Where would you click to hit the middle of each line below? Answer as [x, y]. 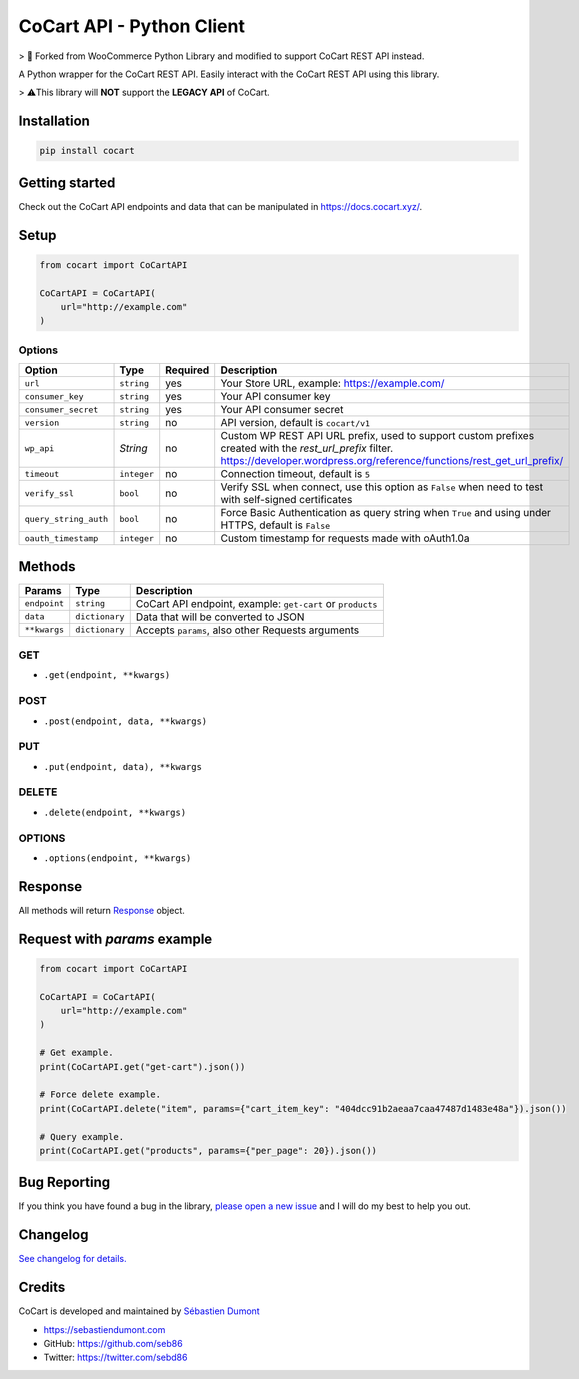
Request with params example [115, 938]
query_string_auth [66, 518]
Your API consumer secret [282, 410]
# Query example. [82, 1136]
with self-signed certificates [286, 500]
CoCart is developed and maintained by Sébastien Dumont [139, 1311]
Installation [54, 121]
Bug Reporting [64, 1182]
